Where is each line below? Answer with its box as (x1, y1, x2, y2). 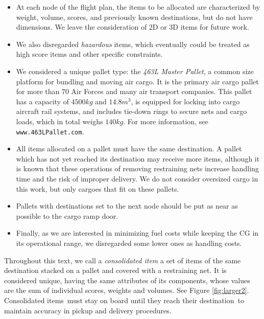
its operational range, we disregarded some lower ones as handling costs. (16, 237, 242, 248)
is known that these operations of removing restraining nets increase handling (16, 163, 259, 174)
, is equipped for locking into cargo (131, 96, 240, 106)
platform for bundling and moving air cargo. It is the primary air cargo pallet (16, 76, 259, 86)
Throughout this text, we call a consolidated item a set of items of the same (4, 255, 241, 265)
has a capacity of (16, 96, 69, 106)
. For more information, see (123, 116, 208, 126)
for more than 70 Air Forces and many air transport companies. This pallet (16, 86, 252, 97)
